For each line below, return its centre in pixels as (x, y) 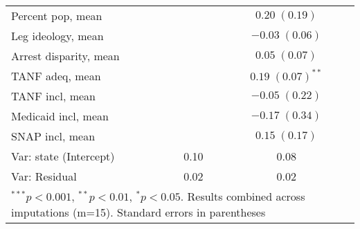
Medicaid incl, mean (60, 116)
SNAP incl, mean (53, 136)
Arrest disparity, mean (65, 56)
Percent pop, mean (57, 16)
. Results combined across (243, 196)
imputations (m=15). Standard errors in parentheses (138, 212)
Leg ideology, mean (57, 36)
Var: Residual (44, 176)
